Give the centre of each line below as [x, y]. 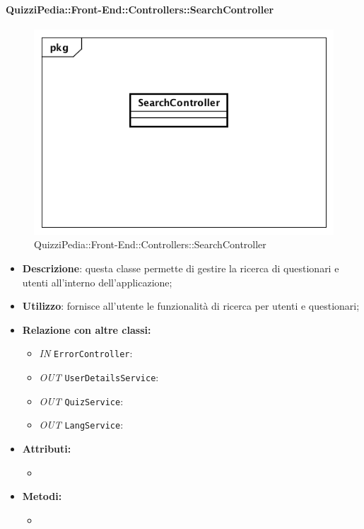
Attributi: [47, 448]
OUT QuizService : [81, 401]
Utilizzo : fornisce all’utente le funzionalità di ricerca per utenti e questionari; [191, 306]
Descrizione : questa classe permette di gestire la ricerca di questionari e [181, 268]
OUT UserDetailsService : [99, 377]
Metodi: [42, 496]
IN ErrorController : [86, 353]
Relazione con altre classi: [87, 329]
